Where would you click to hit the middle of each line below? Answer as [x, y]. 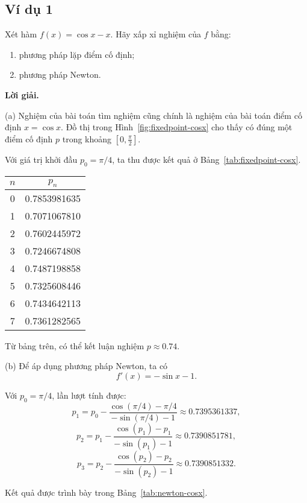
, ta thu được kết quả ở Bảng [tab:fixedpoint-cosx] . [206, 159]
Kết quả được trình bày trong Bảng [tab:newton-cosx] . [106, 492]
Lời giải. [22, 94]
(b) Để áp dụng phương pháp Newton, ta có [86, 366]
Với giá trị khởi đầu [41, 159]
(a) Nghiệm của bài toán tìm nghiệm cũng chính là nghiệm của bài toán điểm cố [153, 115]
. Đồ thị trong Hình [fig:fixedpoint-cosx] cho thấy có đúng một [177, 127]
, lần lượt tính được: [89, 395]
